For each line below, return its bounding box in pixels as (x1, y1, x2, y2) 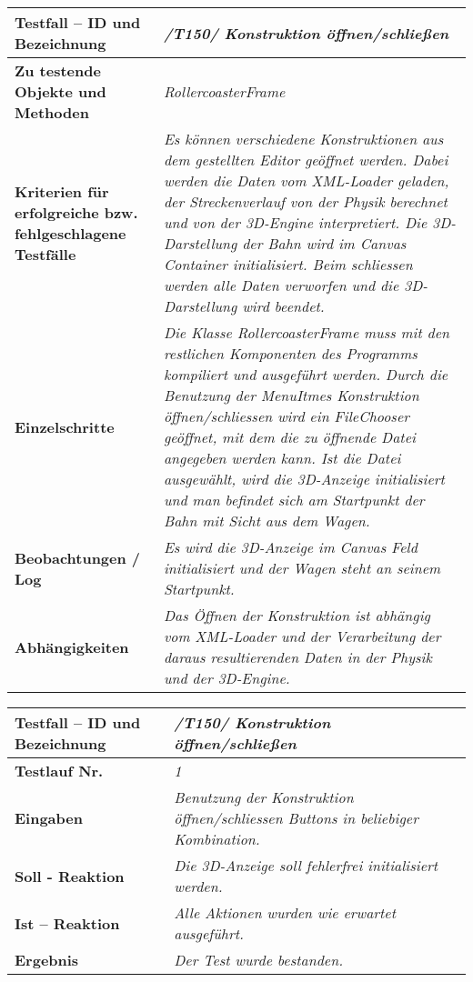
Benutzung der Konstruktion (174, 787, 354, 807)
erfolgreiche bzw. (15, 201, 138, 223)
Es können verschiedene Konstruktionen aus (163, 128, 444, 149)
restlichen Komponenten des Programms (163, 343, 418, 364)
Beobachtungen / (15, 546, 141, 568)
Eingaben (15, 807, 83, 828)
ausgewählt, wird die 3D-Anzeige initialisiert (163, 468, 445, 489)
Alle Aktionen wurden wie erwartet (174, 902, 397, 923)
